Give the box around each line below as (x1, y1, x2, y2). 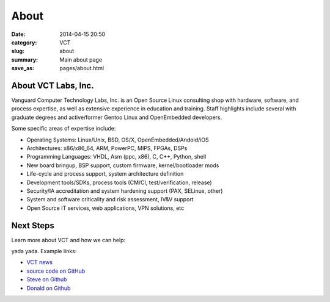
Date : (11, 31, 26, 38)
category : (11, 38, 37, 46)
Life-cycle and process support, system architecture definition (26, 170, 184, 178)
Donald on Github (26, 284, 71, 292)
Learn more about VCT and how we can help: (11, 236, 125, 243)
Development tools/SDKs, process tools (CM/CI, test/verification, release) (26, 179, 212, 186)
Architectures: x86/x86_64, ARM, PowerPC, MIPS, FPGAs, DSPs (26, 144, 188, 152)
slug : (11, 48, 24, 55)
